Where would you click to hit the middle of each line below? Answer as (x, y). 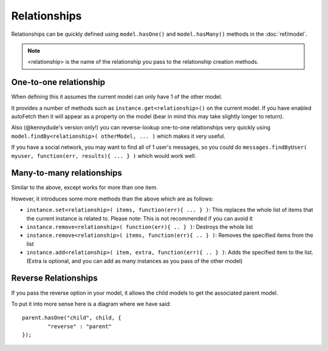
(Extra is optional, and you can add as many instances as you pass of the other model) (135, 261)
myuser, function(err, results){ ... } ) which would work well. (104, 155)
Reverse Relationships (54, 278)
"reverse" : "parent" (80, 326)
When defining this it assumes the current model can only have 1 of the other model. (117, 97)
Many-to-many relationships (67, 173)
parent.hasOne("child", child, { (72, 318)
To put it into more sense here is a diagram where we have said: (91, 304)
